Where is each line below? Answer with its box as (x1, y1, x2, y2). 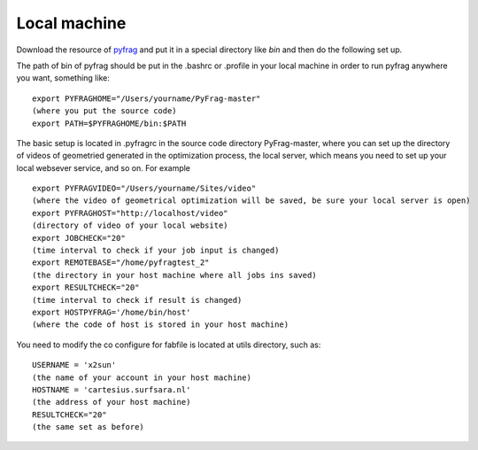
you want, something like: (16, 73, 110, 83)
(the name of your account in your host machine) (32, 372, 252, 383)
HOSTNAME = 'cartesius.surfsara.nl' (32, 384, 191, 394)
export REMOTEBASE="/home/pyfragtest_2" (32, 258, 210, 268)
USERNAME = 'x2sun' (32, 360, 117, 370)
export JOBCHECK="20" (32, 233, 126, 243)
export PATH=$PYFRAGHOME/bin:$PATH (32, 118, 187, 128)
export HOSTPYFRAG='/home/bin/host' (32, 306, 191, 317)
